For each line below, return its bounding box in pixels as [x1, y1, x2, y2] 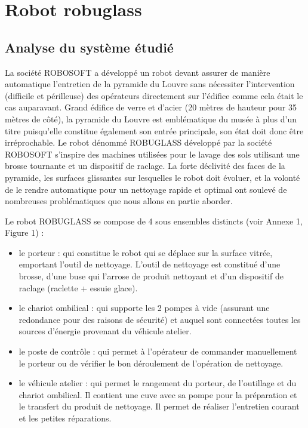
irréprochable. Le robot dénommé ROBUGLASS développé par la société [5, 136, 272, 149]
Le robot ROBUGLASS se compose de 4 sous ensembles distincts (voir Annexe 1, [5, 214, 303, 227]
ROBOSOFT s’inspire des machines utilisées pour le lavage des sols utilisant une [5, 147, 300, 160]
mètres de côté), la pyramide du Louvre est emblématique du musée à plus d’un [5, 112, 297, 125]
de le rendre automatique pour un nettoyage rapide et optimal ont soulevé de [5, 183, 287, 195]
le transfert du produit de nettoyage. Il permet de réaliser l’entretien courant [19, 400, 300, 412]
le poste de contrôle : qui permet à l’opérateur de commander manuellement [19, 345, 297, 358]
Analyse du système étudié [5, 38, 174, 56]
